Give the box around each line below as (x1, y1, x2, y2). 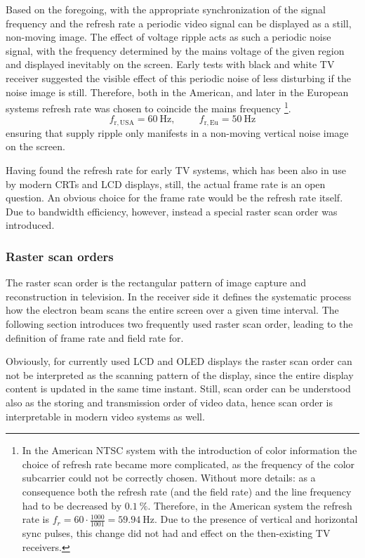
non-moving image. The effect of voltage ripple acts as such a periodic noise (6, 29, 331, 44)
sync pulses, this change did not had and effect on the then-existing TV (22, 525, 331, 540)
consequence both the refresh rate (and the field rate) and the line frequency (22, 484, 352, 498)
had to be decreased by (22, 498, 122, 512)
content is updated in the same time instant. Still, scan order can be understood (6, 381, 351, 396)
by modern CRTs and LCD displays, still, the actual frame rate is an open (6, 176, 326, 191)
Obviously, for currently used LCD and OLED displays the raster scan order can (6, 354, 352, 368)
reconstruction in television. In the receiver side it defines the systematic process (6, 288, 352, 303)
